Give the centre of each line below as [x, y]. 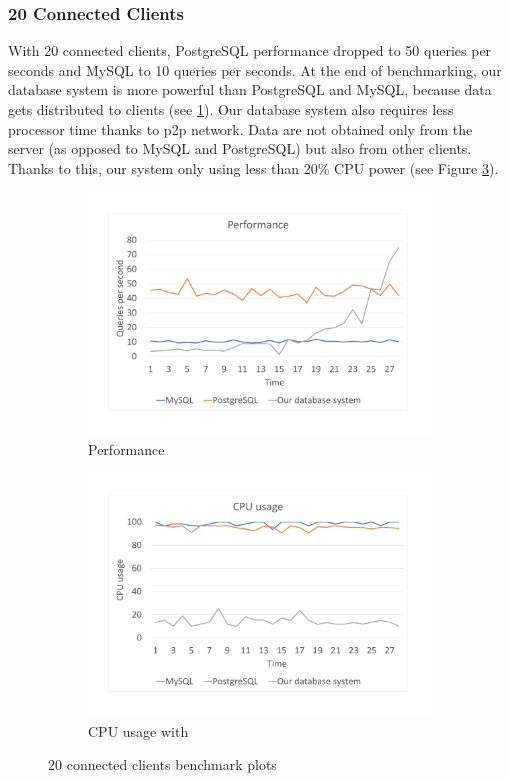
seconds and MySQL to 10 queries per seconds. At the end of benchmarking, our [255, 69]
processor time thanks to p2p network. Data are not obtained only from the [240, 128]
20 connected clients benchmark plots [162, 764]
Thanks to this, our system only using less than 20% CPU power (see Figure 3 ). [253, 167]
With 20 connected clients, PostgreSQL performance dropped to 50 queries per [250, 50]
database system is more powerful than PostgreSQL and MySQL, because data [250, 89]
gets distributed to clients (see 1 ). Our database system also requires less [231, 109]
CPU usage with [138, 730]
